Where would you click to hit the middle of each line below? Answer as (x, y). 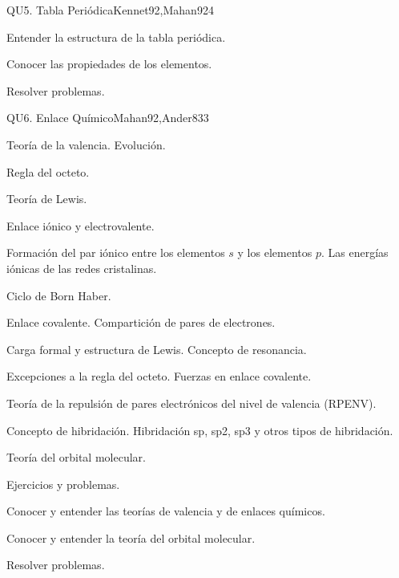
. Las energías (355, 252)
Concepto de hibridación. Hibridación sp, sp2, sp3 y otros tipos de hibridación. (200, 430)
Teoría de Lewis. (47, 199)
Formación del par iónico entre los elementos (116, 252)
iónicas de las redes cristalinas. (82, 268)
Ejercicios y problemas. (63, 484)
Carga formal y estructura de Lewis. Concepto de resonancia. (157, 349)
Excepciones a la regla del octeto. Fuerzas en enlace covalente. (159, 376)
